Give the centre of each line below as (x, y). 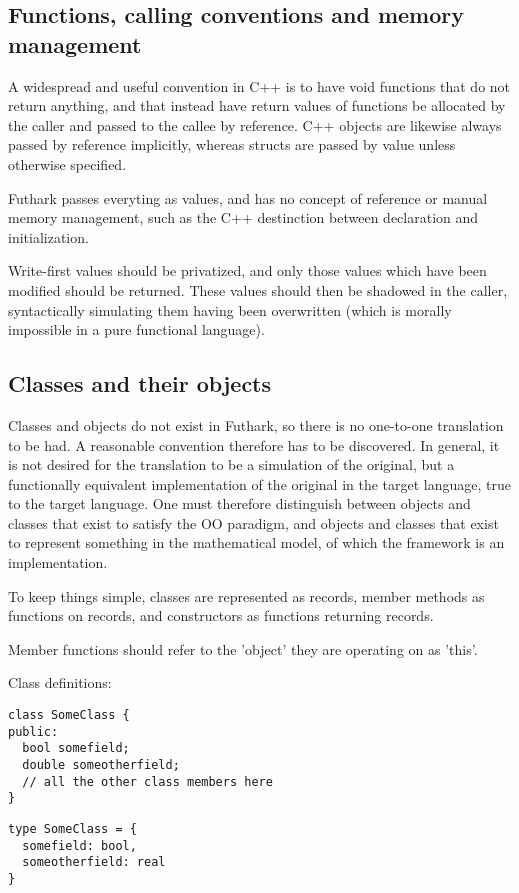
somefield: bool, (79, 845)
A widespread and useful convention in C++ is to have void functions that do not (259, 85)
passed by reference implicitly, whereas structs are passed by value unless (232, 144)
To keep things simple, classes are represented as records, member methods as (246, 595)
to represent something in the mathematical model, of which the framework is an (256, 542)
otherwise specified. (67, 163)
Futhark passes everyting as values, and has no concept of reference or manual (248, 197)
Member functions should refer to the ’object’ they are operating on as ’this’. (243, 648)
